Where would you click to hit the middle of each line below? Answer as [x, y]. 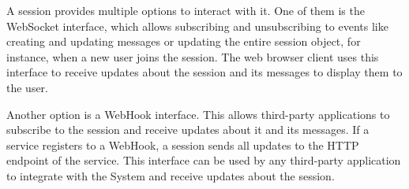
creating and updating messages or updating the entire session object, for [184, 41]
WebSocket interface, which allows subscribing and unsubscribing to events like [197, 26]
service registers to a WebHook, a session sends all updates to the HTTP [183, 145]
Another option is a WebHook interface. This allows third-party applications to [198, 114]
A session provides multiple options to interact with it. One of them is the [186, 10]
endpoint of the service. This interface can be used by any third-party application [204, 160]
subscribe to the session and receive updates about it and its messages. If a [188, 130]
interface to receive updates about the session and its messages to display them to [204, 72]
